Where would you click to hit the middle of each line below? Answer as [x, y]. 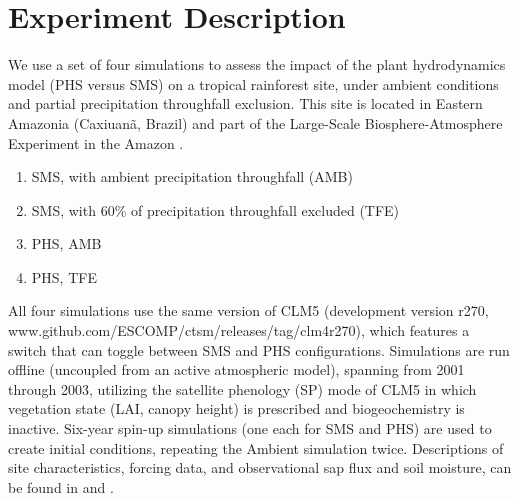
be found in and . [61, 486]
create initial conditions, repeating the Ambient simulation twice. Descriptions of [256, 447]
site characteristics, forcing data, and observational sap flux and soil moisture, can [260, 467]
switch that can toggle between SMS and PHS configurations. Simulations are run [259, 349]
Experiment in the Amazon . [96, 142]
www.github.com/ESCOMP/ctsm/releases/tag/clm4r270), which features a [239, 330]
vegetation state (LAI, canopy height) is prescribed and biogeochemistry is [236, 408]
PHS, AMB [66, 243]
